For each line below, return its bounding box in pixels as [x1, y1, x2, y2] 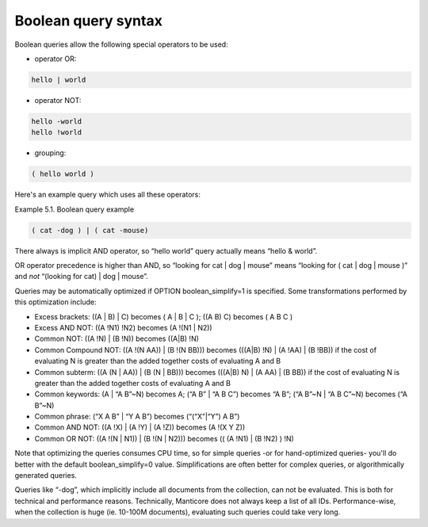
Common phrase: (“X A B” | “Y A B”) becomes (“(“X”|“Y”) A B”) [34, 412, 240, 422]
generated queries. [14, 471, 77, 480]
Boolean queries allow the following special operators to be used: [14, 40, 229, 49]
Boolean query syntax [14, 12, 162, 29]
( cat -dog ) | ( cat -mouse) [31, 226, 149, 235]
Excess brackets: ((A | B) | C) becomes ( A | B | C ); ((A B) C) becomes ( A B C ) [34, 311, 293, 321]
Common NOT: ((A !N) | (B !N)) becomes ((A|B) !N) [34, 334, 200, 344]
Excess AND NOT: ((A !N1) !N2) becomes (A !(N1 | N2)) [34, 323, 213, 332]
